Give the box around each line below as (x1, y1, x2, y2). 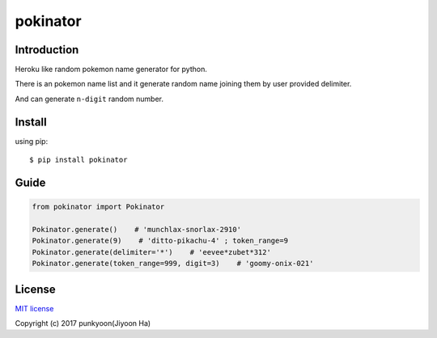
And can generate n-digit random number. (15, 94, 164, 104)
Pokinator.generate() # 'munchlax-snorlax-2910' (32, 225, 242, 234)
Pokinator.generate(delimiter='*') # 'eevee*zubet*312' (32, 247, 271, 256)
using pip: (15, 136, 49, 146)
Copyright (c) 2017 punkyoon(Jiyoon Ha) (15, 318, 151, 327)
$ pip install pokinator (29, 155, 128, 165)
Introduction (15, 43, 79, 57)
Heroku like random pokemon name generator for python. (15, 65, 208, 74)
